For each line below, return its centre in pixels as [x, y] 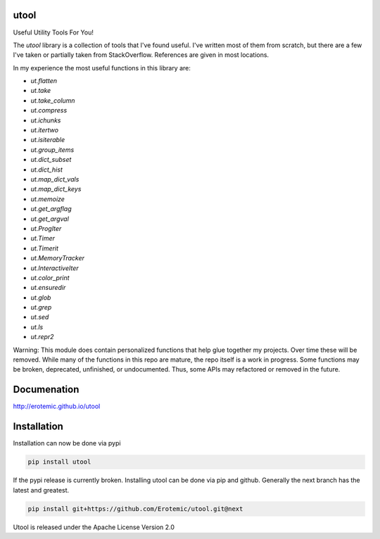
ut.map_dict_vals [55, 179]
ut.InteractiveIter [55, 268]
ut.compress [49, 110]
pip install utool [59, 462]
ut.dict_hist [46, 170]
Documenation [46, 389]
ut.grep [41, 307]
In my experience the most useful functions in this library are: [102, 68]
